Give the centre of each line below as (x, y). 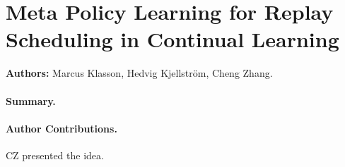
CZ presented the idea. (55, 155)
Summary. (31, 100)
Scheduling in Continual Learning (172, 39)
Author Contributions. (62, 128)
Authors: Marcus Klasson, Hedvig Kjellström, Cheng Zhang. (139, 73)
